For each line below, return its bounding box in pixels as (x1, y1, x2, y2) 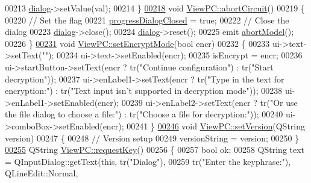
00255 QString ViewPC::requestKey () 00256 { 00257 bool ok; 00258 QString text (5, 143, 305, 156)
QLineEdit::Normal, (5, 167, 78, 179)
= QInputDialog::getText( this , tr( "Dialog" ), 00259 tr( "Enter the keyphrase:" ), (5, 155, 291, 167)
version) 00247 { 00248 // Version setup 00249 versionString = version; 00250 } (5, 131, 300, 144)
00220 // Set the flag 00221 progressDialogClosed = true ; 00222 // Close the (5, 13, 289, 26)
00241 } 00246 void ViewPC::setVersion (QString (127, 119, 305, 132)
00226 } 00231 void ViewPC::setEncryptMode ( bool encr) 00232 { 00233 (5, 37, 270, 49)
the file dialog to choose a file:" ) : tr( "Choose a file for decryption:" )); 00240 (5, 108, 283, 120)
